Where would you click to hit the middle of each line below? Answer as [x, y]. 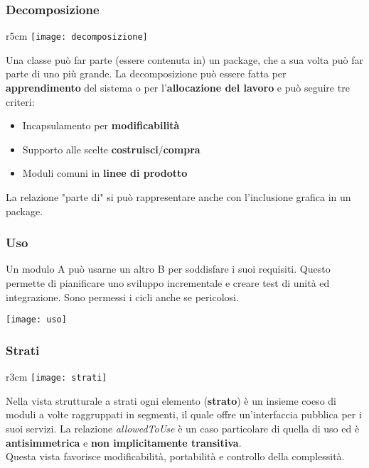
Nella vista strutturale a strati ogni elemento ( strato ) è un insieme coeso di [171, 400]
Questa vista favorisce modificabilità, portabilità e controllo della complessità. [175, 456]
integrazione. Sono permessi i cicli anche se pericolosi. [122, 296]
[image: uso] [36, 320]
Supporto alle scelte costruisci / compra [111, 149]
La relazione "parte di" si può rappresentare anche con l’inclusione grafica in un [178, 197]
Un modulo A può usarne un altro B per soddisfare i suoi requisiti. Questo [168, 269]
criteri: [20, 101]
